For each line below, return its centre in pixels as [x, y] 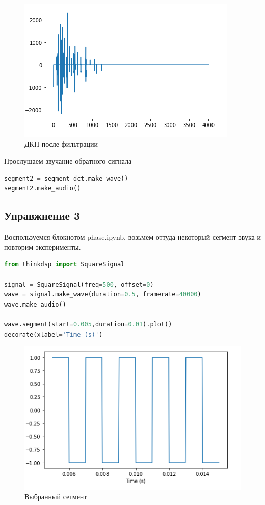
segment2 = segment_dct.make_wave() [66, 178]
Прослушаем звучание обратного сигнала [68, 161]
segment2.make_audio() [43, 188]
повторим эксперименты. [43, 247]
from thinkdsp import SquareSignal [64, 264]
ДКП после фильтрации [61, 144]
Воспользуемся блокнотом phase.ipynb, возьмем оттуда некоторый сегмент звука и [132, 237]
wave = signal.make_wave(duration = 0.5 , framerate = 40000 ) [103, 295]
